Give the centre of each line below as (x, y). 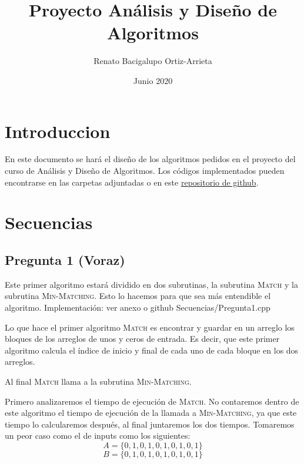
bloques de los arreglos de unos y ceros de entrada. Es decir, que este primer (142, 339)
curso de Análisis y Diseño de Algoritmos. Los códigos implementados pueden (145, 171)
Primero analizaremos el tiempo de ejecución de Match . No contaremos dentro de (152, 401)
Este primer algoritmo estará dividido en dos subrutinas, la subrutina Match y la (151, 284)
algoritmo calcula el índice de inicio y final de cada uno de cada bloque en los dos (152, 350)
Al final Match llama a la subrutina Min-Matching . (98, 381)
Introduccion (58, 131)
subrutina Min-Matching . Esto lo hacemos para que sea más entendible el (138, 296)
